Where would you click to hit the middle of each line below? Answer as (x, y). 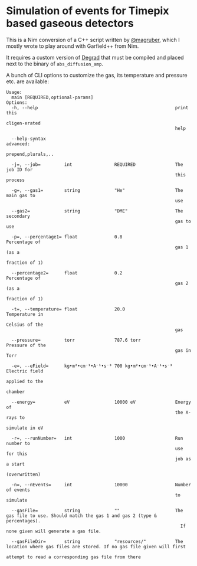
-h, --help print (100, 107)
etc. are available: (27, 81)
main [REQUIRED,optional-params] (52, 97)
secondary (18, 216)
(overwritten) (24, 474)
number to (18, 443)
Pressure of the (26, 345)
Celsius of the (25, 325)
